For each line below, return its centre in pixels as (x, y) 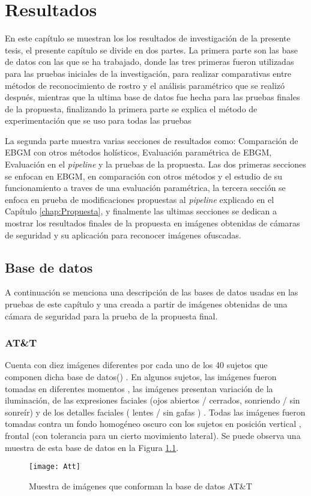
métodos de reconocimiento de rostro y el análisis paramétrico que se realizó (145, 85)
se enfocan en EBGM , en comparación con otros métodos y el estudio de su (144, 176)
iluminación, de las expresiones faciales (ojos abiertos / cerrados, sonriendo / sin (152, 400)
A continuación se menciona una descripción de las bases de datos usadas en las (152, 292)
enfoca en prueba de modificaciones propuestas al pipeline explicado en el (140, 199)
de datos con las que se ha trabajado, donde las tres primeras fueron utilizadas (149, 62)
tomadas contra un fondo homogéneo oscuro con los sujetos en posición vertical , (153, 424)
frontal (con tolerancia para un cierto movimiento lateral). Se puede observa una (153, 435)
